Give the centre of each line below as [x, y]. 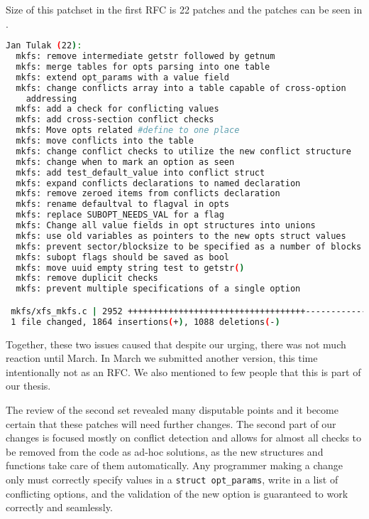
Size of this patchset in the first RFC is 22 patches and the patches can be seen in [184, 9]
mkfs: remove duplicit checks [87, 278]
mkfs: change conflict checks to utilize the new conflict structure [183, 151]
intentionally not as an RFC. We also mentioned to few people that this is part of [183, 371]
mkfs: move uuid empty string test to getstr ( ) [130, 268]
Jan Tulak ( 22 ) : [44, 46]
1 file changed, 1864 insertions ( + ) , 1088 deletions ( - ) [145, 322]
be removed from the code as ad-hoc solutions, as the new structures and [165, 451]
